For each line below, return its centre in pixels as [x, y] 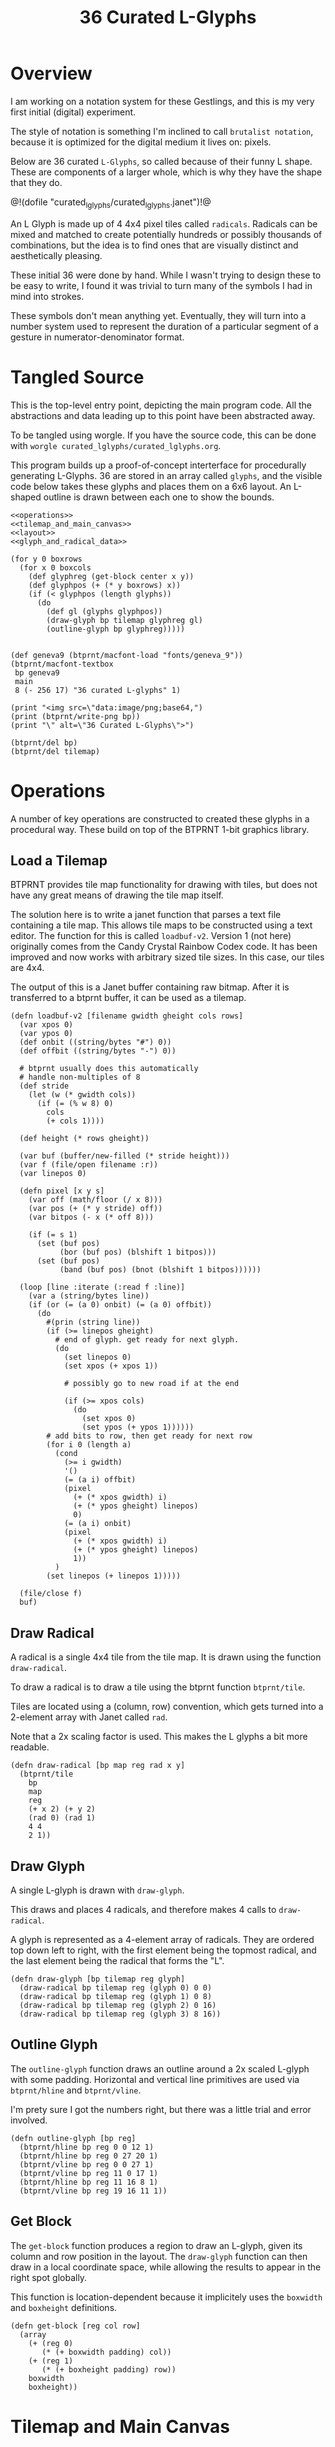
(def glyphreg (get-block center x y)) [111, 576]
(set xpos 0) [109, 1419]
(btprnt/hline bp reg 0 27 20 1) [89, 2156]
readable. [30, 1747]
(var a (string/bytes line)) [89, 1296]
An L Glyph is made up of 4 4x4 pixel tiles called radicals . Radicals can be [164, 223]
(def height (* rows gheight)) [84, 1139]
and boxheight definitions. [64, 2307]
